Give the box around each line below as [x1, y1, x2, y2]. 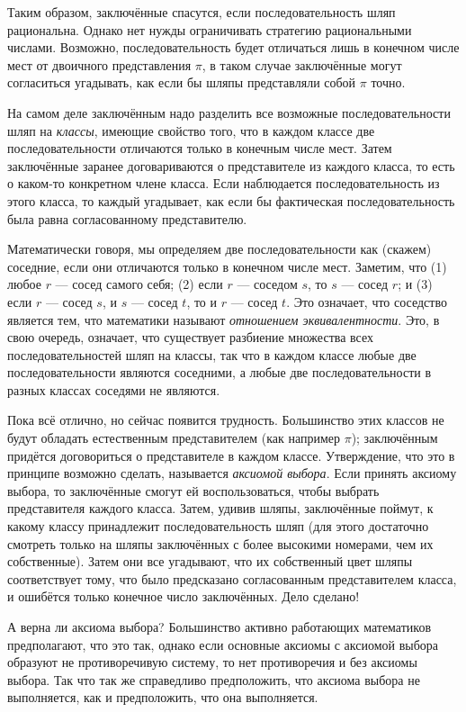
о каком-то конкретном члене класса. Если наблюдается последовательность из [7, 174, 440, 193]
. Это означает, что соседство [286, 292, 447, 311]
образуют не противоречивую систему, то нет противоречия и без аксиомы [7, 653, 417, 671]
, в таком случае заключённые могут [202, 55, 402, 74]
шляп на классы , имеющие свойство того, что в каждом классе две [7, 121, 375, 140]
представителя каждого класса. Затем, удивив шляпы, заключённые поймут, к [7, 499, 434, 518]
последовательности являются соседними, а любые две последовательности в [7, 363, 432, 382]
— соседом [237, 275, 298, 293]
